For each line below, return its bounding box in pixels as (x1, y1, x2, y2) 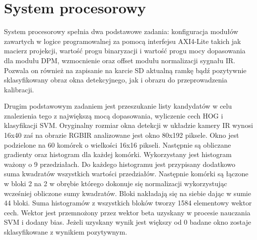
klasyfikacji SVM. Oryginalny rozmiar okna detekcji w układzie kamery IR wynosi (4, 120, 253, 130)
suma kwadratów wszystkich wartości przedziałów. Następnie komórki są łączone (4, 168, 249, 179)
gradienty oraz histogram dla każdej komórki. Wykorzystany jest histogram (4, 149, 232, 160)
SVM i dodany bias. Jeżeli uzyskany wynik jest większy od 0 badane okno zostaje (4, 217, 251, 227)
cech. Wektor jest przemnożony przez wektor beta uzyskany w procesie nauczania (4, 207, 251, 217)
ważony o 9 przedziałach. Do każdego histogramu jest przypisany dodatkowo (4, 159, 236, 169)
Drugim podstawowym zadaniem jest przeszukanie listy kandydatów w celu (4, 101, 232, 111)
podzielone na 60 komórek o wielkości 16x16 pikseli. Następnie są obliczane (4, 139, 231, 150)
